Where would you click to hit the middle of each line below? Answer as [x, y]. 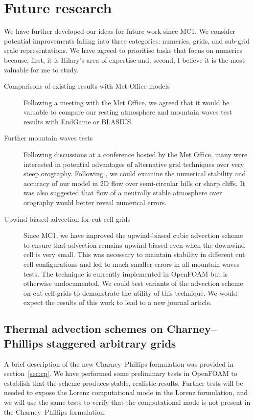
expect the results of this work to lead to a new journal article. [118, 302]
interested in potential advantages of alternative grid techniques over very [134, 164]
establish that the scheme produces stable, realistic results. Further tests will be [124, 383]
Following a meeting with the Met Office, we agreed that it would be [127, 102]
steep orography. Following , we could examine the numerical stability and [135, 174]
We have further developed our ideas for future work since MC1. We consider [120, 31]
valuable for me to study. [41, 69]
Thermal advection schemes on [83, 329]
